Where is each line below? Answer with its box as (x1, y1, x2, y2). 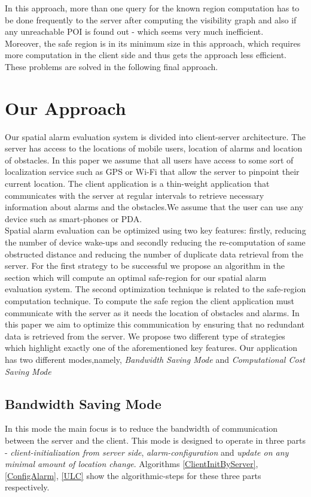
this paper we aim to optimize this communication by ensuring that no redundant (5, 318, 305, 331)
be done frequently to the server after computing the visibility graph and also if (5, 13, 297, 26)
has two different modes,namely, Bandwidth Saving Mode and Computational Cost (5, 353, 305, 365)
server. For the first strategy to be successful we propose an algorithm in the (5, 259, 285, 272)
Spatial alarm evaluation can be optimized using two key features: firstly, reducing (5, 224, 306, 237)
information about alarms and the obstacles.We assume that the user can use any (5, 201, 304, 213)
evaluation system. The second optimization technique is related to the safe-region (5, 283, 306, 295)
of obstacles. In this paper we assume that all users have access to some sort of (5, 153, 294, 166)
